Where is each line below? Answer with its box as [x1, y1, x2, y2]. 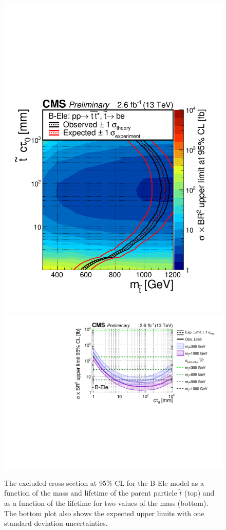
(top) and [184, 487, 215, 498]
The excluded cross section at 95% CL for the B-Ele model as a [4, 477, 204, 488]
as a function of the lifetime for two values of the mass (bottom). [4, 497, 209, 508]
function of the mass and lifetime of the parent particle [4, 487, 177, 498]
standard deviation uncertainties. [4, 518, 108, 528]
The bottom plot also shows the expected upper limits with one [4, 507, 204, 518]
